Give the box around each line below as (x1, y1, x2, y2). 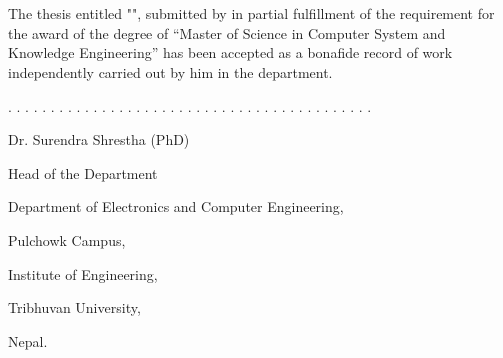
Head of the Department (8, 162, 158, 183)
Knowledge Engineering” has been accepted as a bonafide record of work (8, 42, 453, 63)
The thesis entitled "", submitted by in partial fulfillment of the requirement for (8, 3, 495, 24)
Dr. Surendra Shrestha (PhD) (8, 129, 190, 150)
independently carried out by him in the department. (8, 61, 333, 82)
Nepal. (8, 330, 48, 351)
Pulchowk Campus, (8, 229, 126, 250)
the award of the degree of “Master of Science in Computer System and (8, 22, 446, 43)
